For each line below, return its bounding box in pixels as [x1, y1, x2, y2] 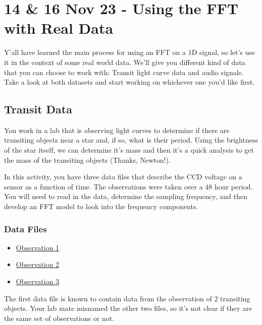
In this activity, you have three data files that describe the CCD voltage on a [4, 171, 242, 182]
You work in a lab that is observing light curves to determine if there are [4, 124, 230, 135]
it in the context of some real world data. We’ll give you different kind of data [4, 56, 245, 67]
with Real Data [4, 18, 114, 38]
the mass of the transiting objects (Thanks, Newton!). [4, 154, 171, 165]
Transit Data [4, 101, 72, 117]
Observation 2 [16, 259, 60, 270]
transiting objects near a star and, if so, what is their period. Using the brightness [4, 135, 258, 145]
